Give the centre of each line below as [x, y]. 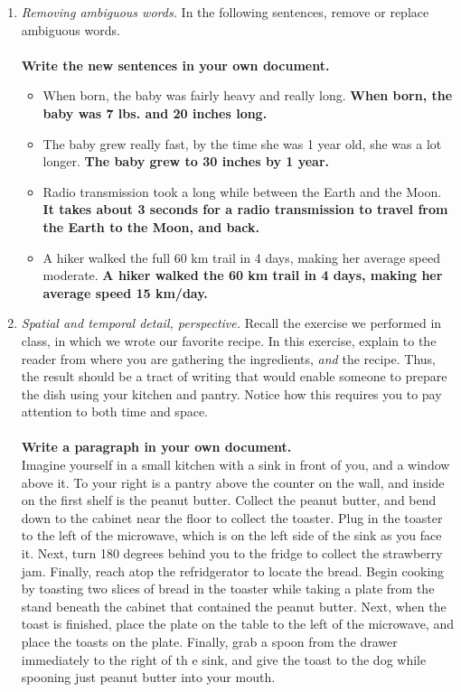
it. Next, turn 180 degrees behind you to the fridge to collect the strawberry [232, 553]
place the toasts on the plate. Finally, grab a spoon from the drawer [209, 641]
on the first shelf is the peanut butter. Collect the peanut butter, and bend [229, 500]
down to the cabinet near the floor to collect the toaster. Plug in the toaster [232, 517]
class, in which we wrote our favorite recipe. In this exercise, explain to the [229, 340]
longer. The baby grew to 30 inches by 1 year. [186, 161]
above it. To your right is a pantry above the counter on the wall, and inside [233, 482]
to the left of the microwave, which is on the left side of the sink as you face [231, 535]
